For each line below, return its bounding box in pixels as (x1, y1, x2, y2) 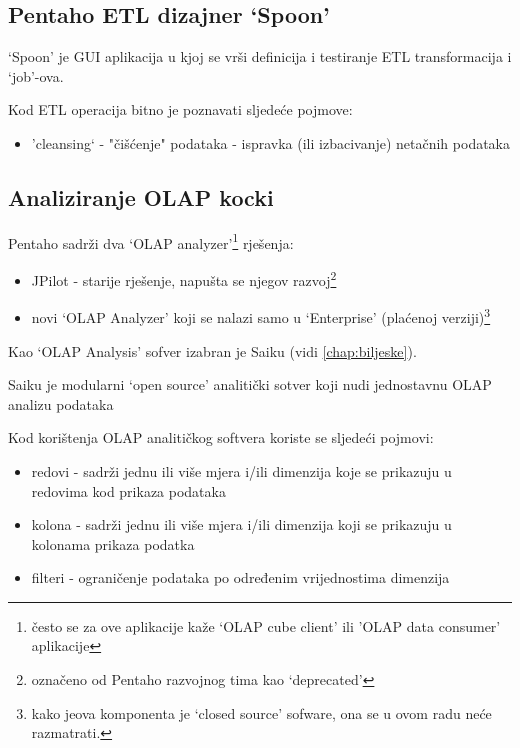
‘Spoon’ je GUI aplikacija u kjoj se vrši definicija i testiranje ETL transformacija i (8, 46, 512, 67)
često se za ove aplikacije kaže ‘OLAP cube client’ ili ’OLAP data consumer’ (31, 615, 501, 636)
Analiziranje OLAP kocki (8, 181, 274, 212)
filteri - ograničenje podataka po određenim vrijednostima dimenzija (31, 567, 450, 588)
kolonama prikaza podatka (31, 533, 195, 554)
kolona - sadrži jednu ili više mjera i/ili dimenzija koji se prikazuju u (31, 514, 452, 535)
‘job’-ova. (8, 65, 64, 86)
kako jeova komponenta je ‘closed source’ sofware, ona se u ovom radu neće (31, 702, 492, 723)
